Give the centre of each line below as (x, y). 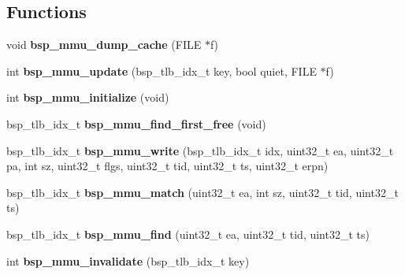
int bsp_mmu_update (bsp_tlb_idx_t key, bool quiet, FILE (162, 71)
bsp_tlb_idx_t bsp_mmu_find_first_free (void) (136, 123)
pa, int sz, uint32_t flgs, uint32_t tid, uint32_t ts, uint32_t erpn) (167, 166)
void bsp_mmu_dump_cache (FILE (104, 45)
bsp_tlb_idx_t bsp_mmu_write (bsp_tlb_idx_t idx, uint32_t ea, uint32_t (200, 150)
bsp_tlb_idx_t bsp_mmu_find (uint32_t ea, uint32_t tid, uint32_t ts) (188, 234)
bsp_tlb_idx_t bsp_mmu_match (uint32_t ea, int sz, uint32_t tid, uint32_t (202, 192)
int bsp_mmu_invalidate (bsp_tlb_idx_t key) (128, 260)
